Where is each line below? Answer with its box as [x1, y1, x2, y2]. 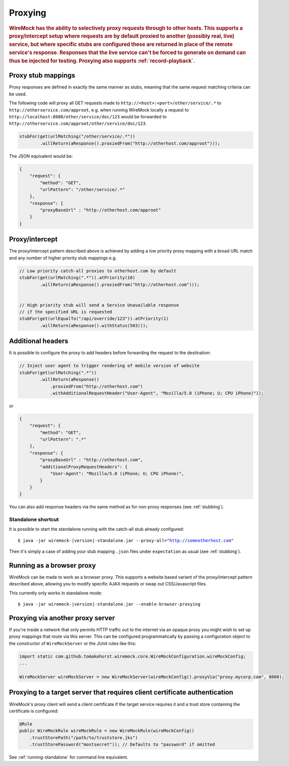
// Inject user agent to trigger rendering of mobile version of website [19, 363, 200, 369]
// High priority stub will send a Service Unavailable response [19, 302, 179, 308]
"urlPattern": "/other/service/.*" [40, 186, 125, 192]
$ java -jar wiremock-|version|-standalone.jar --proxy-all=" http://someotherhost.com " [18, 538, 234, 543]
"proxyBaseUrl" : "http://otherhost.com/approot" [40, 207, 161, 213]
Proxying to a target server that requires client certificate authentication [9, 688, 234, 697]
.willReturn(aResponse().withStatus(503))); [40, 323, 148, 328]
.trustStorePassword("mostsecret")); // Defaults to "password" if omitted [29, 742, 215, 747]
